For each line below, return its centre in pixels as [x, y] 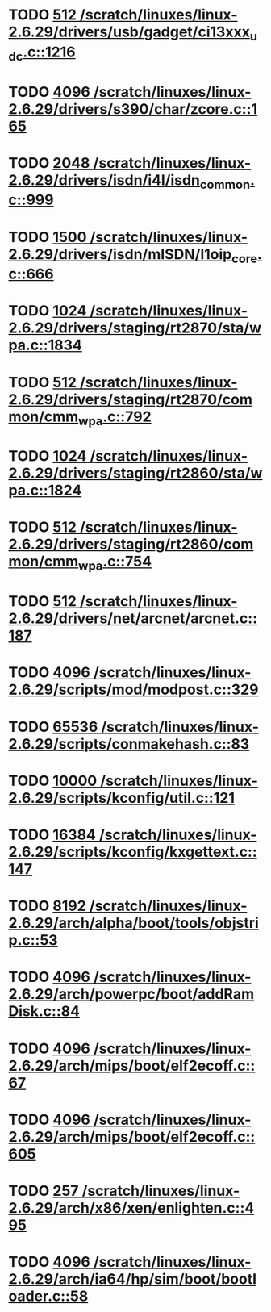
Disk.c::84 [44, 1011]
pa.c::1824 [45, 491]
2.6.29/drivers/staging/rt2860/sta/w [135, 473]
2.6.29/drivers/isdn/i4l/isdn [104, 180]
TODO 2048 [49, 163]
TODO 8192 [47, 906]
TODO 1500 [48, 237]
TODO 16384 [52, 835]
